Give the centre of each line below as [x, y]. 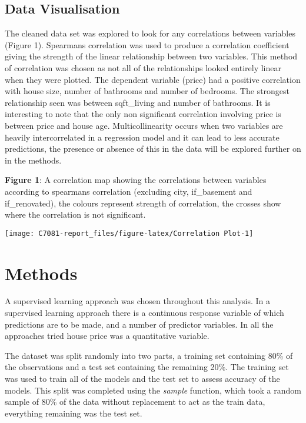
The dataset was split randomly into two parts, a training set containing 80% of [149, 355]
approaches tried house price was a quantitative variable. [107, 336]
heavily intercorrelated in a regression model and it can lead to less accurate [142, 137]
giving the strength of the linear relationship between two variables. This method [151, 56]
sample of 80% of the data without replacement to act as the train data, [135, 402]
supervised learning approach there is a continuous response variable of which [144, 313]
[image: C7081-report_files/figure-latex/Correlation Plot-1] [129, 233]
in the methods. [33, 160]
